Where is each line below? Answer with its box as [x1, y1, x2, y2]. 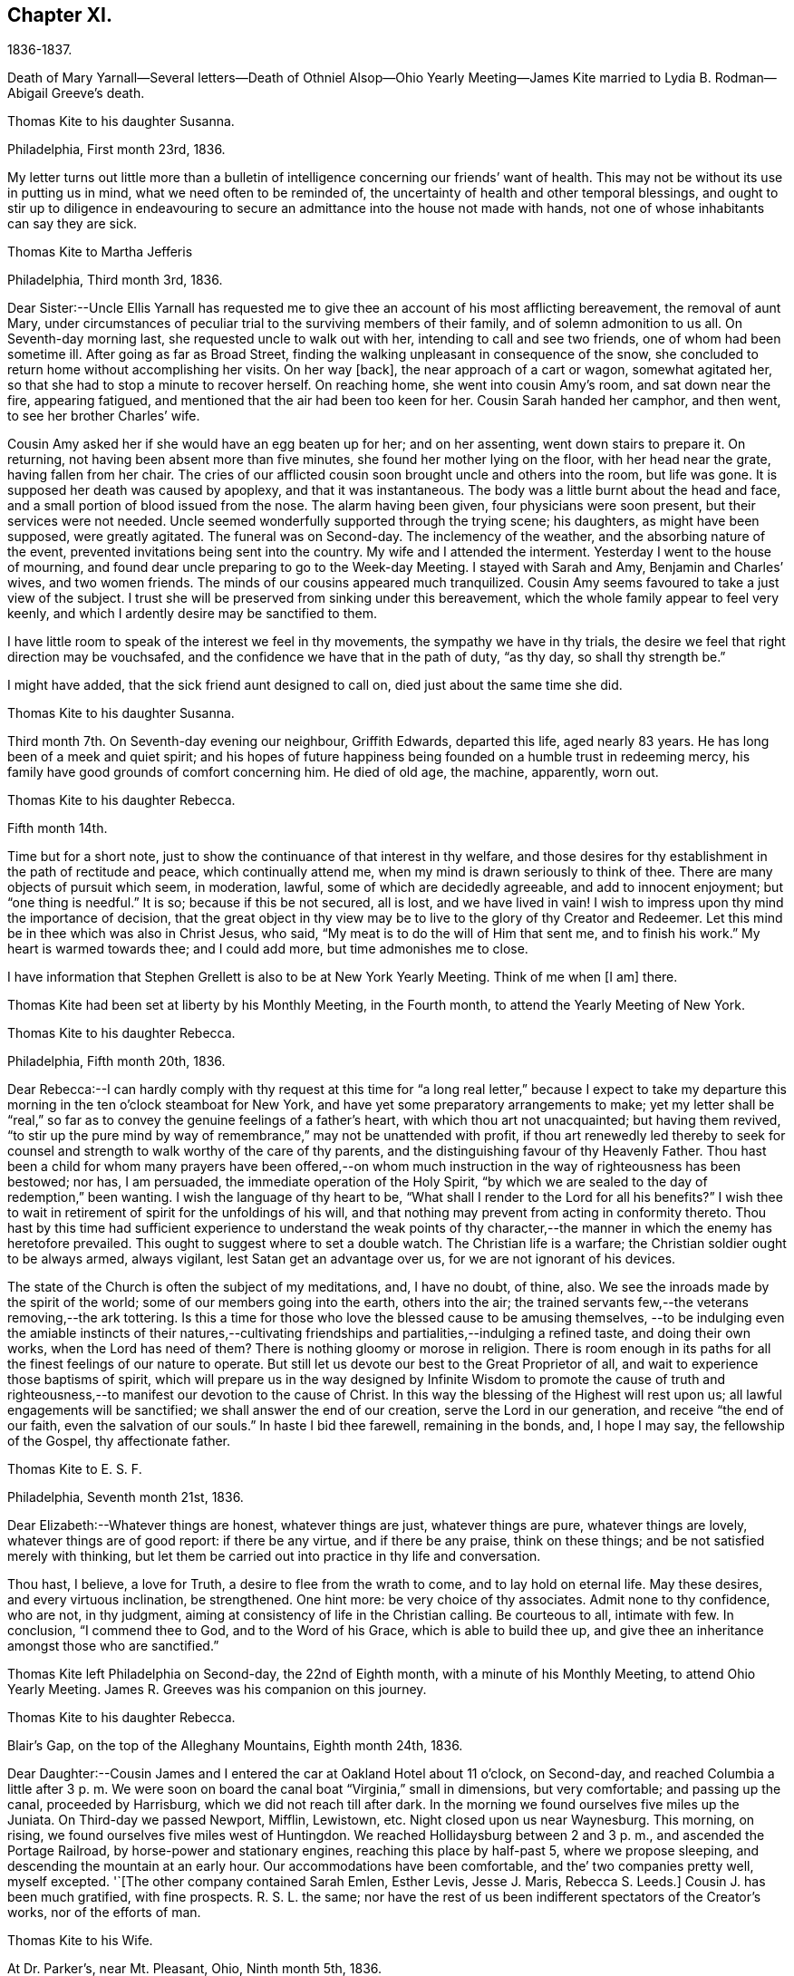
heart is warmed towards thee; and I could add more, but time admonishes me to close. [7, 941, 528, 957]
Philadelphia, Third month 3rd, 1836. [7, 272, 223, 288]
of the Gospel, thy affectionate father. [7, 1433, 230, 1449]
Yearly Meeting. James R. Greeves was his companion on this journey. [7, 1681, 427, 1698]
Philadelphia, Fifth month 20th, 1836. [7, 1053, 226, 1070]
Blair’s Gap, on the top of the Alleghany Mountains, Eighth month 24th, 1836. [7, 1738, 463, 1754]
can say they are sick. [7, 216, 138, 232]
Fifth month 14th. [7, 820, 108, 837]
